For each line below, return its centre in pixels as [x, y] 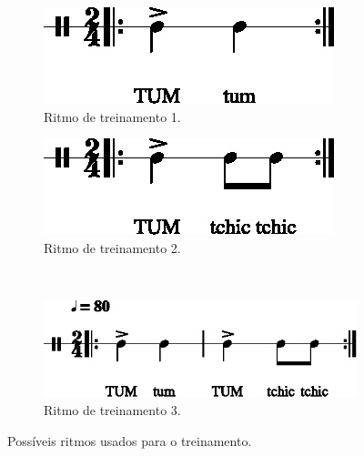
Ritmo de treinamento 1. [112, 116]
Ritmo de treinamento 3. [112, 410]
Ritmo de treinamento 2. [112, 247]
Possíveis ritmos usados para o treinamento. [130, 440]
